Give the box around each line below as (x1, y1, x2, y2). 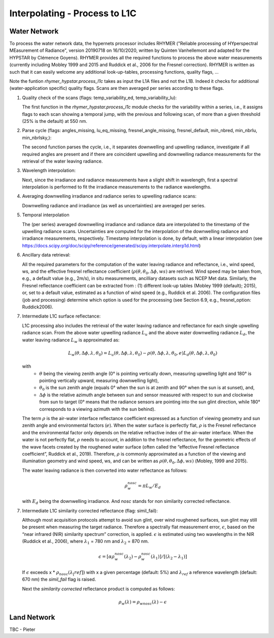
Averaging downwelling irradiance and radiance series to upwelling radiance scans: (22, 193, 197, 199)
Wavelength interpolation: (22, 168, 76, 174)
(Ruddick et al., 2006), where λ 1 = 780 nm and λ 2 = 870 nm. (22, 538, 149, 546)
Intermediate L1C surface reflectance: (22, 313, 101, 320)
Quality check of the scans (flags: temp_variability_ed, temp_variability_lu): (22, 94, 177, 101)
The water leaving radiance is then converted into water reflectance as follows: (22, 467, 188, 473)
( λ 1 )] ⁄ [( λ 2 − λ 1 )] (150, 554, 187, 561)
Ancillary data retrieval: (22, 252, 71, 258)
